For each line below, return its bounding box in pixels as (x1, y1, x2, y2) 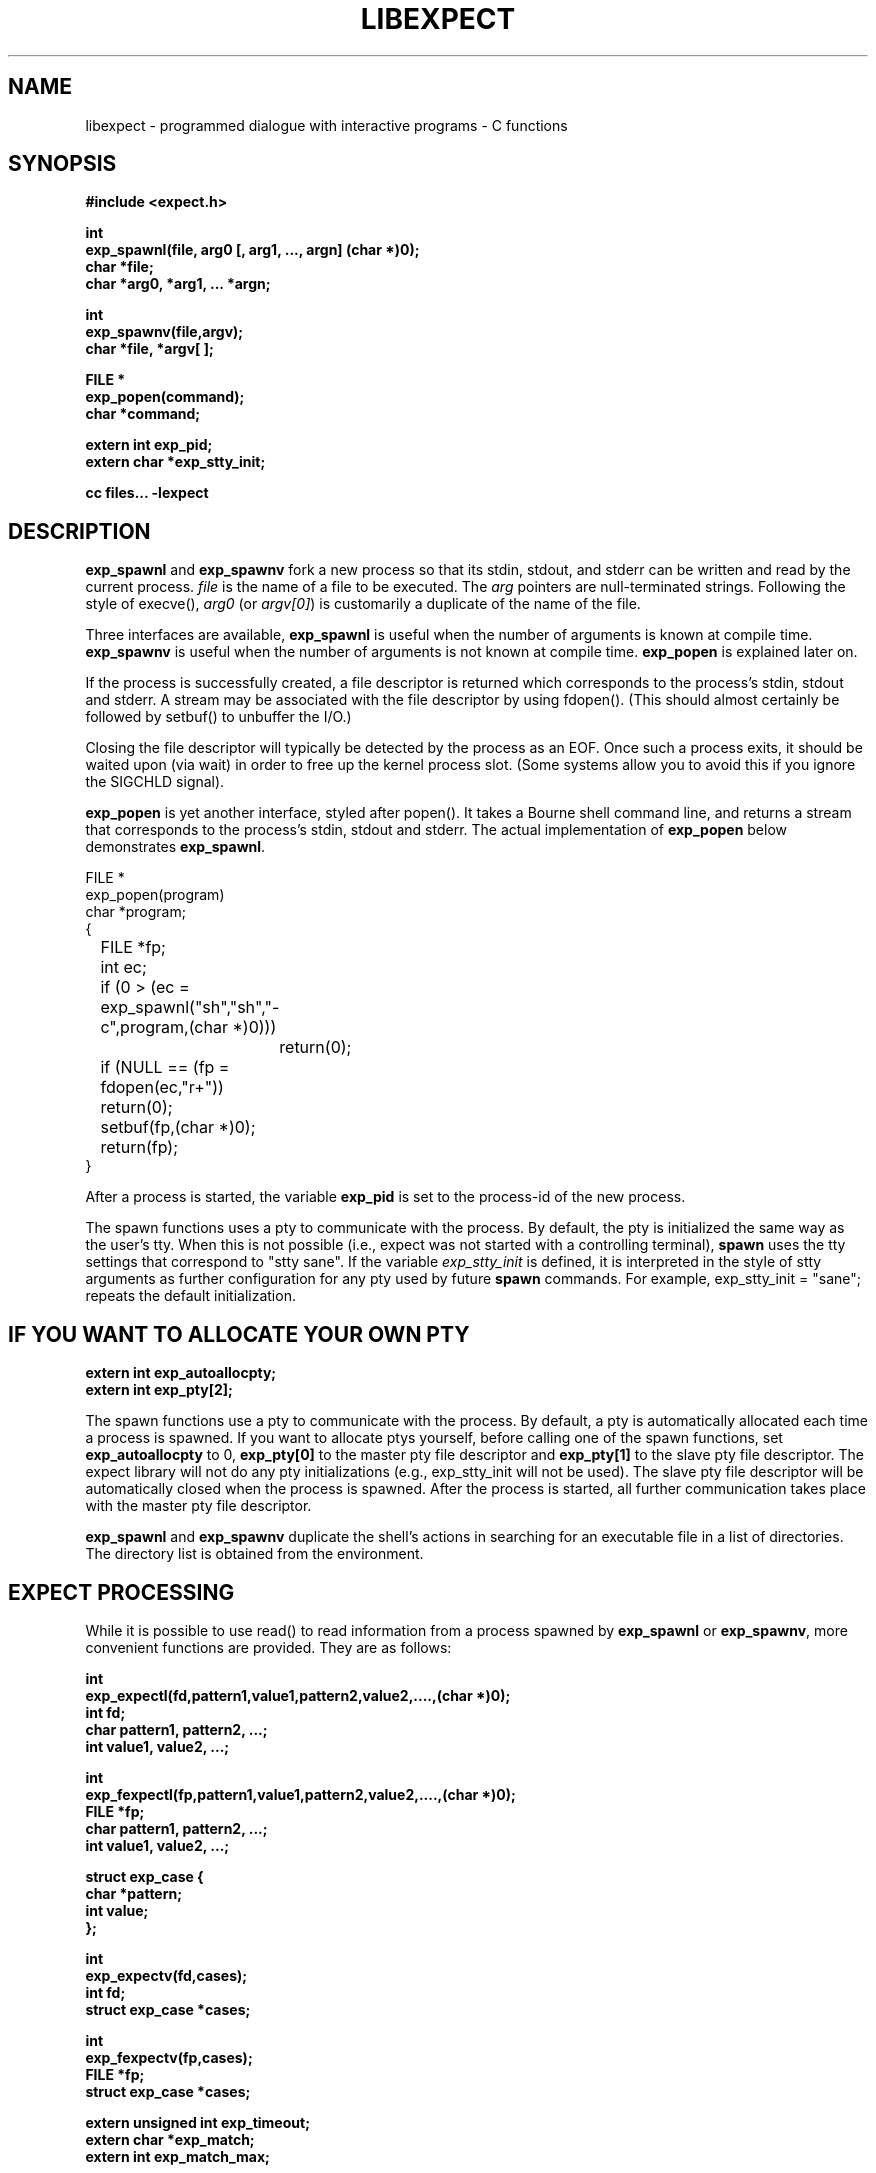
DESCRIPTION (8, 518, 151, 544)
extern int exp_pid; (85, 436, 213, 454)
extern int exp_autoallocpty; (85, 1364, 277, 1382)
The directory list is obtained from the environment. (85, 1545, 424, 1563)
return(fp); (100, 1137, 178, 1158)
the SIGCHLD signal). (85, 773, 225, 791)
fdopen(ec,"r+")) (100, 1077, 224, 1098)
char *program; (85, 903, 186, 921)
